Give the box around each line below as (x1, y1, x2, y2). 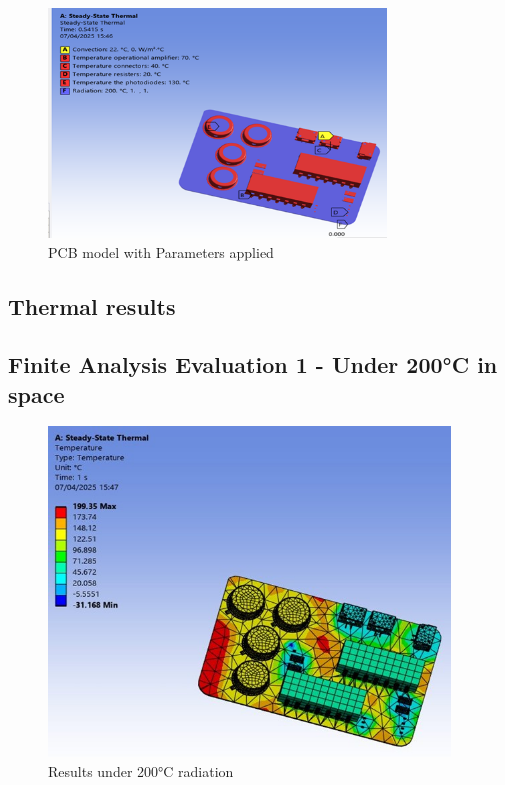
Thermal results (8, 290, 176, 321)
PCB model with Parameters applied (48, 241, 274, 262)
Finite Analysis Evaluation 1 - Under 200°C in (8, 349, 498, 380)
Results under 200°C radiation (48, 760, 234, 781)
